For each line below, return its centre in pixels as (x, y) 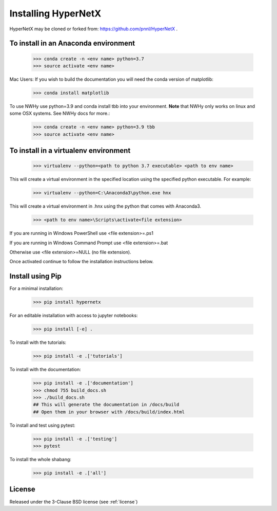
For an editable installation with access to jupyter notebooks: (74, 316)
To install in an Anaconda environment (72, 43)
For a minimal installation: (36, 288)
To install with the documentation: (45, 370)
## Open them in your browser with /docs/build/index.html (109, 412)
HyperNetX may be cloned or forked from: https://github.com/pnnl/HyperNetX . (94, 29)
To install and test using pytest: (42, 425)
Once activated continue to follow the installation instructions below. (82, 262)
